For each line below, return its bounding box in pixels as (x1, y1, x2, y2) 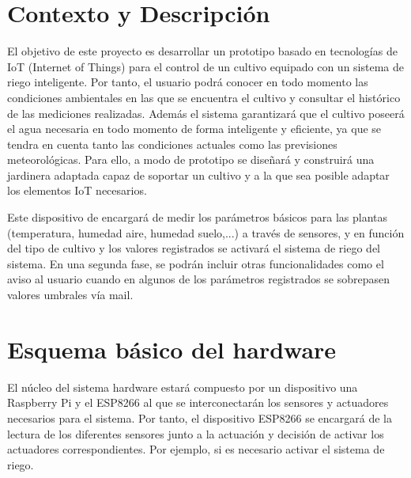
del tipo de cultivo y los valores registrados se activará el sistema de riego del (7, 240, 380, 256)
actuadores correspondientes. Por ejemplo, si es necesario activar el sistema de (7, 441, 385, 457)
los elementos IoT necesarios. (7, 182, 147, 199)
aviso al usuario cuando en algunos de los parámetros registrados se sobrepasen (7, 271, 390, 287)
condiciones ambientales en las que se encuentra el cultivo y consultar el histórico (7, 89, 401, 105)
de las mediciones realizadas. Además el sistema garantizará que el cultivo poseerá (7, 104, 405, 121)
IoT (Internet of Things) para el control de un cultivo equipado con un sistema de (7, 58, 405, 74)
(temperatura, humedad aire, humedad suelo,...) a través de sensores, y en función (7, 224, 405, 241)
